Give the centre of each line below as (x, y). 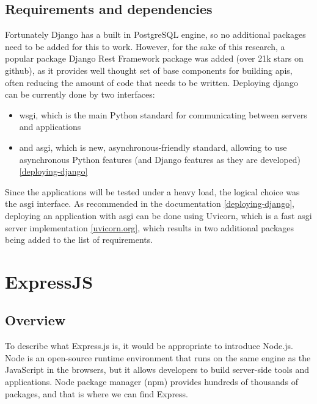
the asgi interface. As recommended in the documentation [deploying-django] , (150, 204)
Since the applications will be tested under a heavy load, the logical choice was (152, 191)
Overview (35, 320)
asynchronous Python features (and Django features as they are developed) (160, 159)
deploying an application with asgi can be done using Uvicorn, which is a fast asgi (158, 215)
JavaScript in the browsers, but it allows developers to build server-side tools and (157, 370)
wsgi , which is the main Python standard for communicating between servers (163, 114)
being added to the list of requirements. (79, 240)
